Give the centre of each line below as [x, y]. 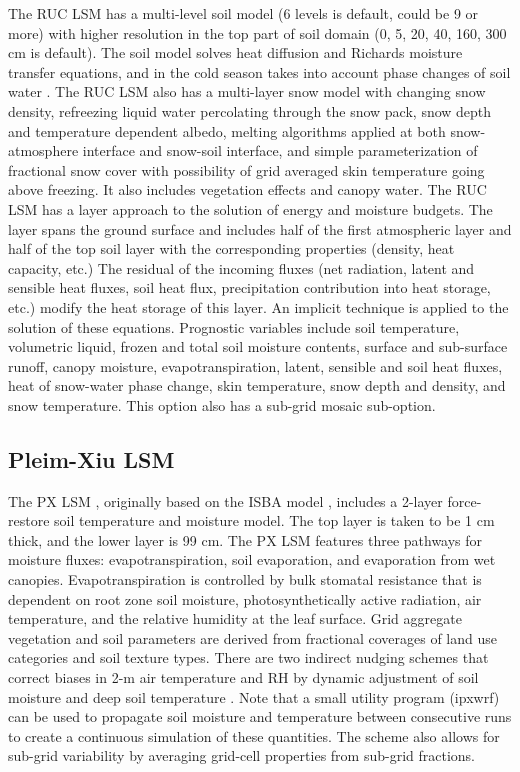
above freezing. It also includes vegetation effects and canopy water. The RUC [247, 189]
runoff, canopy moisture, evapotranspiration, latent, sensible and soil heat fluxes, [255, 365]
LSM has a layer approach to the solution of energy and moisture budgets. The [250, 208]
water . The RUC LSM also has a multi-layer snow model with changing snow [247, 91]
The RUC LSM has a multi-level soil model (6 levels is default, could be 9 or [243, 13]
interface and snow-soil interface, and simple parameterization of [280, 150]
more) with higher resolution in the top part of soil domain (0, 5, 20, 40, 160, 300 [257, 32]
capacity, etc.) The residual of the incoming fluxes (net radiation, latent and [241, 267]
